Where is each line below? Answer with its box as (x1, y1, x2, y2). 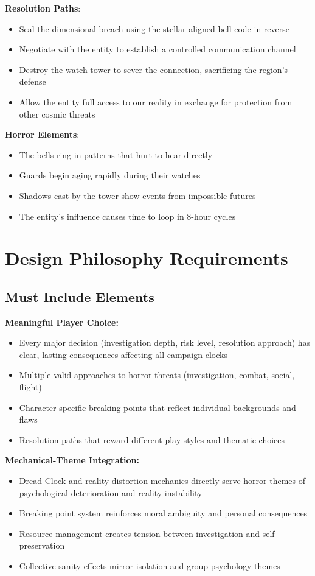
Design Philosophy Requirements (5, 245, 288, 270)
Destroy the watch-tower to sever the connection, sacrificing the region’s (19, 63, 288, 76)
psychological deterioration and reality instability (19, 486, 202, 499)
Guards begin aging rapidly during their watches (19, 169, 201, 181)
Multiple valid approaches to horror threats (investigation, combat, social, (19, 368, 295, 381)
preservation (19, 539, 65, 552)
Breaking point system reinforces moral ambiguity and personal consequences (19, 507, 308, 519)
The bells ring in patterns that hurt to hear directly (19, 148, 213, 161)
